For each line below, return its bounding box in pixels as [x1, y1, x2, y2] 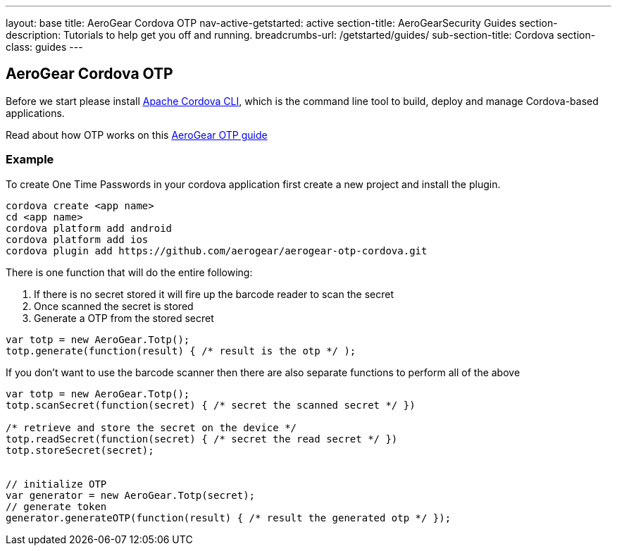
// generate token [6, 500, 107, 512]
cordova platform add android [6, 222, 173, 234]
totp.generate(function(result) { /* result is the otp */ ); [6, 345, 356, 357]
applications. [6, 106, 65, 119]
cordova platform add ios [6, 233, 149, 245]
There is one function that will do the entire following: [6, 266, 253, 278]
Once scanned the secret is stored [34, 299, 194, 312]
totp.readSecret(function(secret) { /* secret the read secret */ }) [6, 433, 398, 445]
